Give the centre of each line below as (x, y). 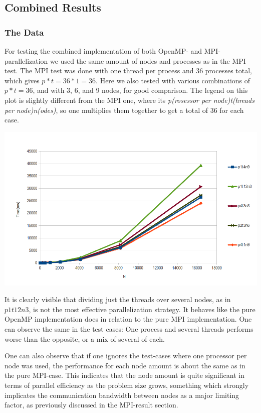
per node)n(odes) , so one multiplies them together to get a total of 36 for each (124, 110)
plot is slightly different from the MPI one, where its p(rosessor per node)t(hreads (129, 100)
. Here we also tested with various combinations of (173, 80)
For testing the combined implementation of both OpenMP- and (103, 51)
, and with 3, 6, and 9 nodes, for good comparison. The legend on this (140, 90)
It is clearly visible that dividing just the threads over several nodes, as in (118, 299)
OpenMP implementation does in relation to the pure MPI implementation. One (128, 319)
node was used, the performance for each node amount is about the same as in (125, 365)
